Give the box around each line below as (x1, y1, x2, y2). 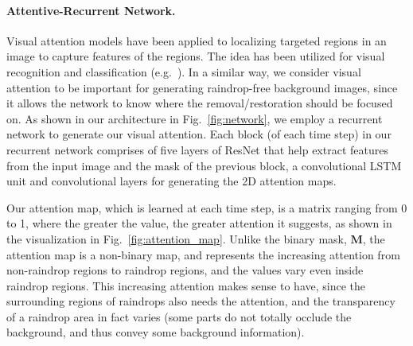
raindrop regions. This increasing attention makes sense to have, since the (6, 277, 365, 294)
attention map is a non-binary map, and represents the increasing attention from (6, 246, 400, 262)
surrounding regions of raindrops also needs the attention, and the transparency (6, 293, 395, 309)
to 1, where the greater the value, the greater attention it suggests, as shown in (6, 215, 392, 231)
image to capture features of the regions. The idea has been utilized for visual (6, 48, 385, 64)
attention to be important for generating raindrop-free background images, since (6, 79, 398, 95)
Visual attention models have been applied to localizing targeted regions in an (6, 32, 387, 49)
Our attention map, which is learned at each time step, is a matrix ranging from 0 (6, 199, 407, 216)
